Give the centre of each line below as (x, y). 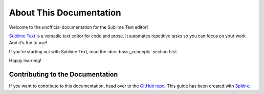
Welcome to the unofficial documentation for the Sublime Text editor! (78, 27)
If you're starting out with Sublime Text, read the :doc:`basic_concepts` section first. (94, 51)
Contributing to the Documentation (64, 74)
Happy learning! (25, 61)
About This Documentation (65, 13)
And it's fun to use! (28, 43)
